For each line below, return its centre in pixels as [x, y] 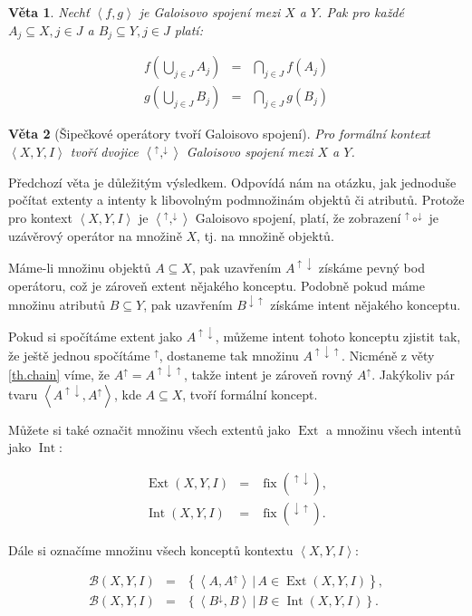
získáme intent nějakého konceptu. [366, 304]
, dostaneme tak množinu [229, 355]
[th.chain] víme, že [59, 374]
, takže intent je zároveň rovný [269, 374]
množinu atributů [57, 304]
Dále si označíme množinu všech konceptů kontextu [151, 549]
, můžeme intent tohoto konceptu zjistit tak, [338, 336]
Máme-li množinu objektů [80, 267]
